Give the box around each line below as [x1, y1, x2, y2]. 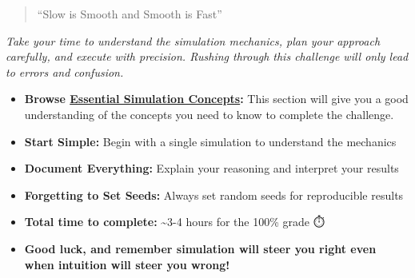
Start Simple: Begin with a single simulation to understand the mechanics [24, 133, 397, 149]
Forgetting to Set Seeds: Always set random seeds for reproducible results [24, 186, 404, 203]
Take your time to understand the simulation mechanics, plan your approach [6, 32, 381, 49]
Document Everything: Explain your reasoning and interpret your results [24, 160, 399, 177]
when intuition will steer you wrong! [24, 256, 230, 272]
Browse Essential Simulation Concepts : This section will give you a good [24, 90, 409, 107]
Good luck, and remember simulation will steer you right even [24, 240, 377, 256]
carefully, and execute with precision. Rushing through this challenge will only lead [6, 48, 409, 65]
